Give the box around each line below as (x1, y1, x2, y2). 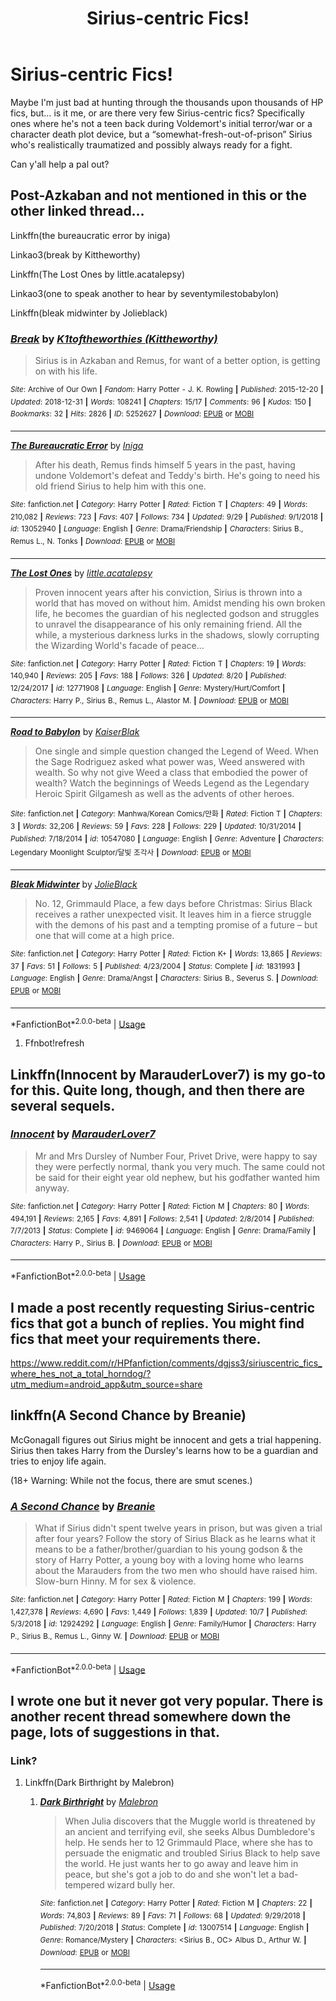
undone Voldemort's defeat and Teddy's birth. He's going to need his (34, 470, 321, 482)
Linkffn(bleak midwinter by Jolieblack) (10, 307, 168, 319)
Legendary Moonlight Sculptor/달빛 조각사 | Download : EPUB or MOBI (10, 848, 252, 858)
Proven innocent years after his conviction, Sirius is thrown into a (34, 586, 303, 598)
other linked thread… (10, 203, 145, 220)
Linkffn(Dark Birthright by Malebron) (24, 1777, 175, 1789)
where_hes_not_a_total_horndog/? (10, 1367, 152, 1379)
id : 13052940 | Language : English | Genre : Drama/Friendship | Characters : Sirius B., (10, 524, 304, 534)
